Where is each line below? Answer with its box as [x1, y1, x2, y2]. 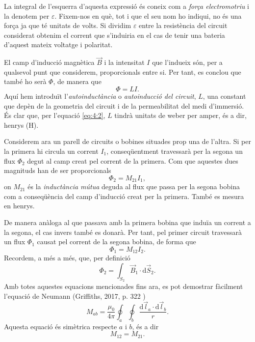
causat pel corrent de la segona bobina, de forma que [37, 236, 196, 247]
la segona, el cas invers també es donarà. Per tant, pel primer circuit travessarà [4, 227, 242, 237]
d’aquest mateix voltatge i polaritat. [4, 39, 113, 50]
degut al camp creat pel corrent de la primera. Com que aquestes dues [27, 155, 238, 166]
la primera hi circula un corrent [4, 145, 99, 156]
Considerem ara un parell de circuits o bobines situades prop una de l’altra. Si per [4, 136, 251, 146]
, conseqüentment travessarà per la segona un [106, 145, 243, 156]
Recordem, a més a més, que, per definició [4, 253, 130, 263]
